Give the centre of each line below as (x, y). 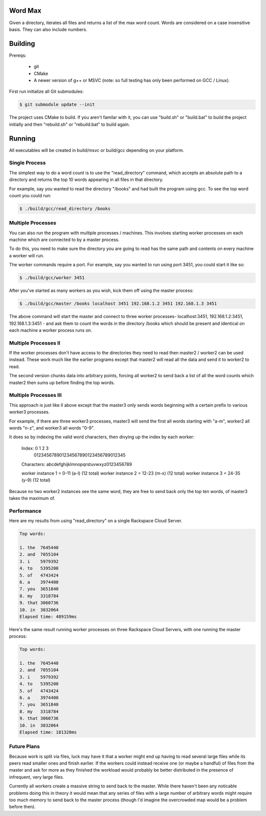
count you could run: (30, 195)
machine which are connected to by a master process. (64, 240)
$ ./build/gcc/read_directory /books (65, 209)
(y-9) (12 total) (36, 480)
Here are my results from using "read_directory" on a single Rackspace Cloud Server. (96, 521)
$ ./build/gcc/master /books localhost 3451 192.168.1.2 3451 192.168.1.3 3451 (118, 304)
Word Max (25, 11)
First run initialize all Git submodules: (46, 92)
